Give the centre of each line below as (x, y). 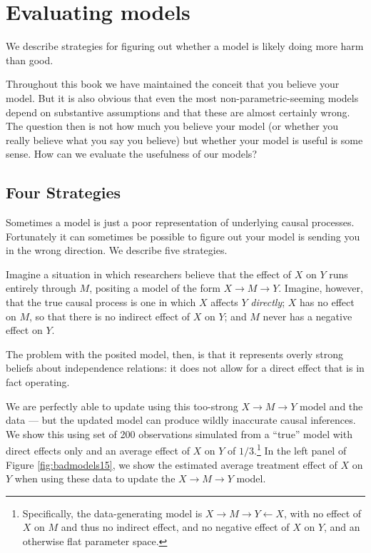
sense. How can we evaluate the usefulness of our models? (131, 154)
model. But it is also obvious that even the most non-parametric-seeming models (182, 97)
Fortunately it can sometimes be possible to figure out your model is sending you (183, 236)
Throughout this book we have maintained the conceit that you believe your (173, 84)
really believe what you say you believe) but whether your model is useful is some (184, 139)
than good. (30, 60)
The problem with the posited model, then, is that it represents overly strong (175, 354)
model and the (331, 406)
